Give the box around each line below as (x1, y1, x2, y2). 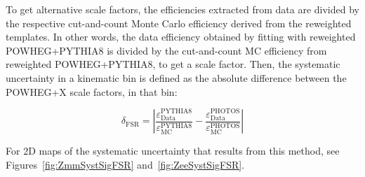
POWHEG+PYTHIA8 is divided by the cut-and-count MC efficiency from (6, 43, 327, 57)
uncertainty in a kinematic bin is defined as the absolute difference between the (6, 70, 347, 85)
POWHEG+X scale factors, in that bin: (6, 84, 178, 99)
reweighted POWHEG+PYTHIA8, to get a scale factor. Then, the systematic (6, 57, 340, 71)
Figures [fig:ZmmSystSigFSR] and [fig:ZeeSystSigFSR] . (6, 157, 245, 171)
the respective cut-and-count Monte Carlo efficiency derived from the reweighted (6, 15, 352, 30)
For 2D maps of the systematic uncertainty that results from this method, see (6, 143, 340, 158)
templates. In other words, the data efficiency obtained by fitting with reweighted (6, 29, 356, 44)
